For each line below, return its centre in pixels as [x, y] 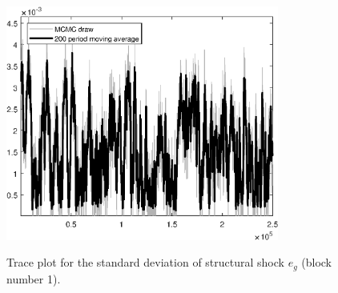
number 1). [34, 278]
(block [317, 262]
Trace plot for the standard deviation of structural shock [145, 262]
